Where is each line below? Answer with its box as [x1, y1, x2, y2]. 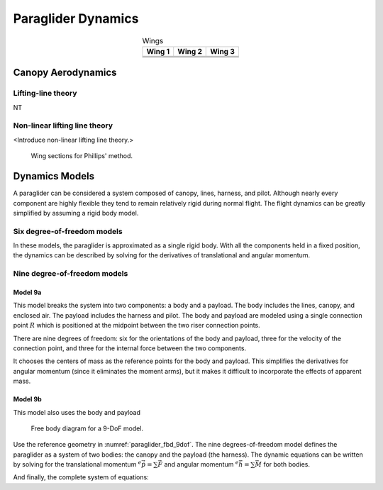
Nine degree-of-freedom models [13, 269, 128, 279]
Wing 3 [210, 46, 235, 56]
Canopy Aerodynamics [13, 67, 117, 79]
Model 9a [13, 288, 42, 296]
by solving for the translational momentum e [13, 460, 142, 469]
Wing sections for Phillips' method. [30, 152, 133, 160]
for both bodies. [263, 460, 311, 469]
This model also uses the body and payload [13, 408, 141, 416]
